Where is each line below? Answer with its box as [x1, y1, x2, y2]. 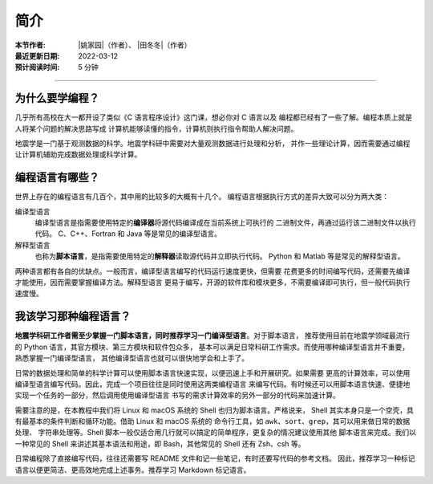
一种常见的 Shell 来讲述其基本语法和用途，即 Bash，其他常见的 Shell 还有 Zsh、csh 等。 [14, 438, 306, 449]
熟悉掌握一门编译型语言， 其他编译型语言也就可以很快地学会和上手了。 [14, 353, 249, 363]
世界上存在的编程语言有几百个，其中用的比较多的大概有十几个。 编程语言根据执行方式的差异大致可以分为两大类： [14, 192, 389, 201]
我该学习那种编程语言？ [14, 310, 132, 323]
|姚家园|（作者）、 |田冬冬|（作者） [78, 40, 192, 50]
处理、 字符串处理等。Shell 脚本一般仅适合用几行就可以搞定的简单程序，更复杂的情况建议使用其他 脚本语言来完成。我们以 [14, 428, 417, 437]
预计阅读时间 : [14, 63, 60, 72]
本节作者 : [14, 40, 46, 50]
